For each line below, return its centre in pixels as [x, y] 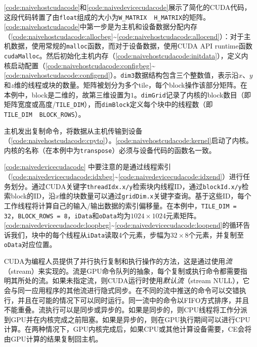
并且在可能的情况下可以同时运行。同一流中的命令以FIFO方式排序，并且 [133, 300]
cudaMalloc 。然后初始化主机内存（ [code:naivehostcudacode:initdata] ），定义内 [126, 56]
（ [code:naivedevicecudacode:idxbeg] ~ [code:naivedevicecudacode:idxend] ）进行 [124, 176]
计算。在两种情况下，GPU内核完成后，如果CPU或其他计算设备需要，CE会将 [128, 329]
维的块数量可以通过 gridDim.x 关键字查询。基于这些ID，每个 [155, 196]
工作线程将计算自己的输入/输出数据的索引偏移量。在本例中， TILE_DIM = [120, 205]
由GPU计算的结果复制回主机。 [53, 338]
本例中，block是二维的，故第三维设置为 [67, 94]
